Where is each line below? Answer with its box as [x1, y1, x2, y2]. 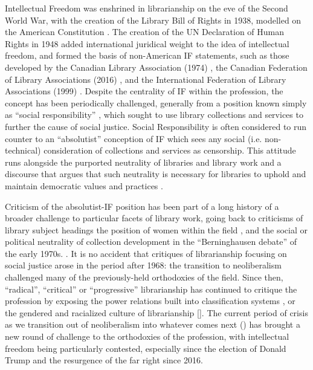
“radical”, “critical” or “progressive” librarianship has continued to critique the [5, 282, 297, 295]
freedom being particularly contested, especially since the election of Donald [5, 342, 286, 354]
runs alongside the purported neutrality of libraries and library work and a [5, 155, 282, 168]
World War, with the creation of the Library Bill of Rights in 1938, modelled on [5, 13, 302, 26]
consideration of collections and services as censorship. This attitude [44, 144, 296, 157]
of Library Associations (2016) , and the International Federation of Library [5, 73, 286, 85]
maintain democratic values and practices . [5, 179, 163, 192]
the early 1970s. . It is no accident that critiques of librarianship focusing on [5, 247, 287, 259]
